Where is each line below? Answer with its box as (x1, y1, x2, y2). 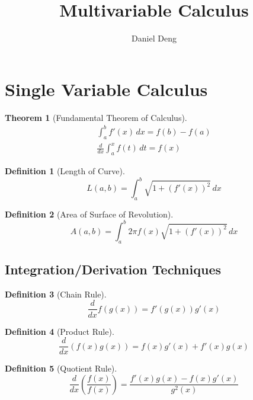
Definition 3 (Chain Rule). (5, 287, 107, 300)
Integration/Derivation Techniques (5, 260, 221, 279)
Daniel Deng (132, 32, 177, 44)
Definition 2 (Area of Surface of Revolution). (5, 207, 174, 220)
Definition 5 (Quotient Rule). (5, 362, 117, 375)
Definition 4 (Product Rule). (5, 325, 114, 337)
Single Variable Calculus (5, 76, 208, 101)
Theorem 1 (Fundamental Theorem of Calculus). (5, 111, 187, 123)
